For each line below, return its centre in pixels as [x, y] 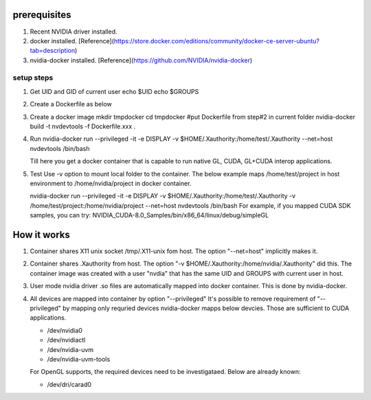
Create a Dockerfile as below [71, 104]
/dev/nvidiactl [66, 340]
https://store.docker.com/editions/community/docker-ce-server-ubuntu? [216, 40]
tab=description [53, 51]
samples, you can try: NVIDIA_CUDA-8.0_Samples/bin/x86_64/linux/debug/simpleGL [149, 215]
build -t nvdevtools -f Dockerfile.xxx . [83, 126]
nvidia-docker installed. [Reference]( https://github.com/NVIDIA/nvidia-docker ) [141, 60]
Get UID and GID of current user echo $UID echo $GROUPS [114, 91]
